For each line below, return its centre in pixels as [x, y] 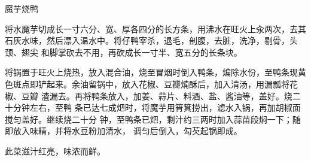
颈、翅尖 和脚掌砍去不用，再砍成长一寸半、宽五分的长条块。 [124, 52]
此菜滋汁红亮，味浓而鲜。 [55, 151]
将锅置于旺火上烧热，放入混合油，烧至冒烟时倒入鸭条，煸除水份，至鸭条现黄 [155, 72]
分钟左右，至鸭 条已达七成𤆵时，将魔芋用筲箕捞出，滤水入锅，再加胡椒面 [157, 107]
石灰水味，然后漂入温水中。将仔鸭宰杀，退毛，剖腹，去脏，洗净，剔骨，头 [151, 40]
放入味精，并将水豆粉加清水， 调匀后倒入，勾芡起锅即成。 [127, 131]
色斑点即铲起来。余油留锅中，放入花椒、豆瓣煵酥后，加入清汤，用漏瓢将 [147, 83]
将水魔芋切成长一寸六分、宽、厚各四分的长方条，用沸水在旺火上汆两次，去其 [155, 28]
